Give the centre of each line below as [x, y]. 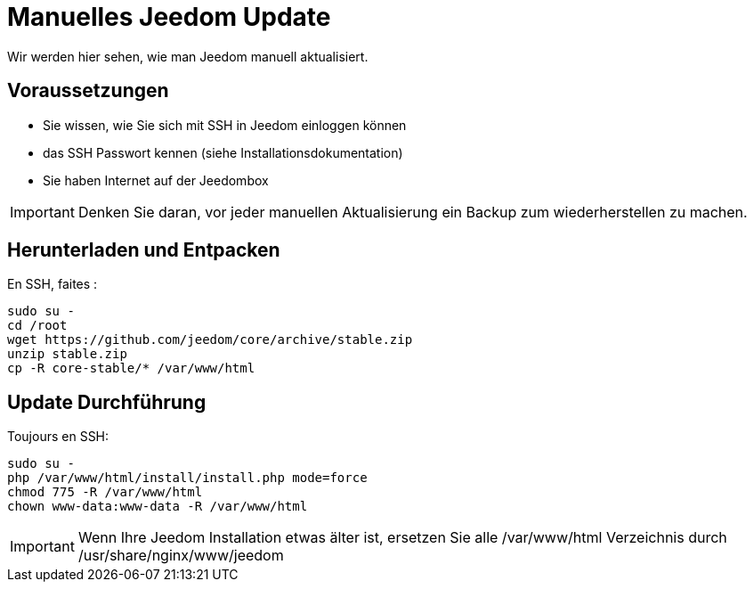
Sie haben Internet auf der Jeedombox [156, 180]
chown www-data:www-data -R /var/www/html [158, 507]
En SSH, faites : [53, 284]
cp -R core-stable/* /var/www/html [131, 368]
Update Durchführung [107, 402]
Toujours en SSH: [58, 437]
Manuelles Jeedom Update [169, 17]
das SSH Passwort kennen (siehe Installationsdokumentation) [223, 152]
